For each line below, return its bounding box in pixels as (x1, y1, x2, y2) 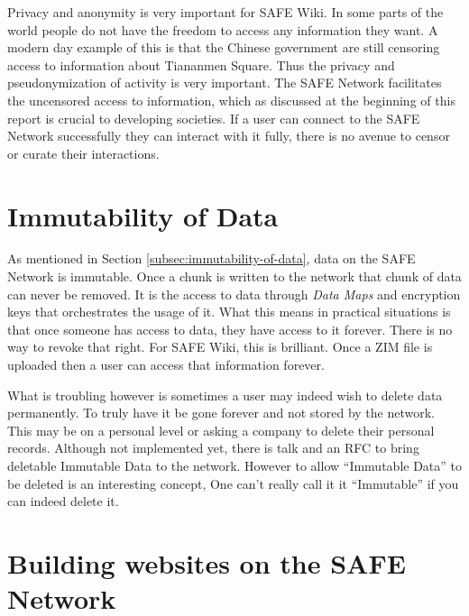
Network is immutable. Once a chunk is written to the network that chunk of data (7, 267, 462, 286)
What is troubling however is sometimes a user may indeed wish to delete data (7, 385, 443, 404)
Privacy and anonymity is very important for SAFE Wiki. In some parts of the (7, 3, 444, 21)
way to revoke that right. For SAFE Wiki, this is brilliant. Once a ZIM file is (7, 337, 433, 356)
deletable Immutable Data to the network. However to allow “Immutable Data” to (7, 456, 463, 474)
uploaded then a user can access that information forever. (7, 355, 325, 374)
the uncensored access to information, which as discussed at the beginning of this (7, 90, 455, 109)
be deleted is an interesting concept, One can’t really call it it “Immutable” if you (7, 473, 459, 492)
